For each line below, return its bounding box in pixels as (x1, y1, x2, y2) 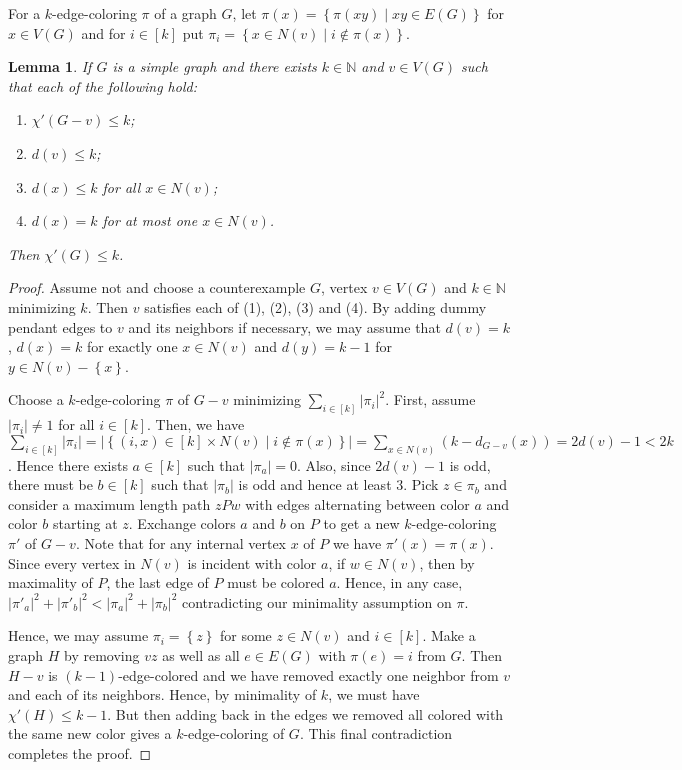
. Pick (403, 474, 439, 495)
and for (81, 22, 126, 43)
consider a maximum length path (8, 493, 211, 514)
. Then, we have (147, 414, 245, 435)
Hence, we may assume (8, 625, 149, 646)
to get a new (323, 513, 400, 534)
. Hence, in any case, (336, 572, 463, 593)
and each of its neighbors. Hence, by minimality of (8, 684, 317, 705)
